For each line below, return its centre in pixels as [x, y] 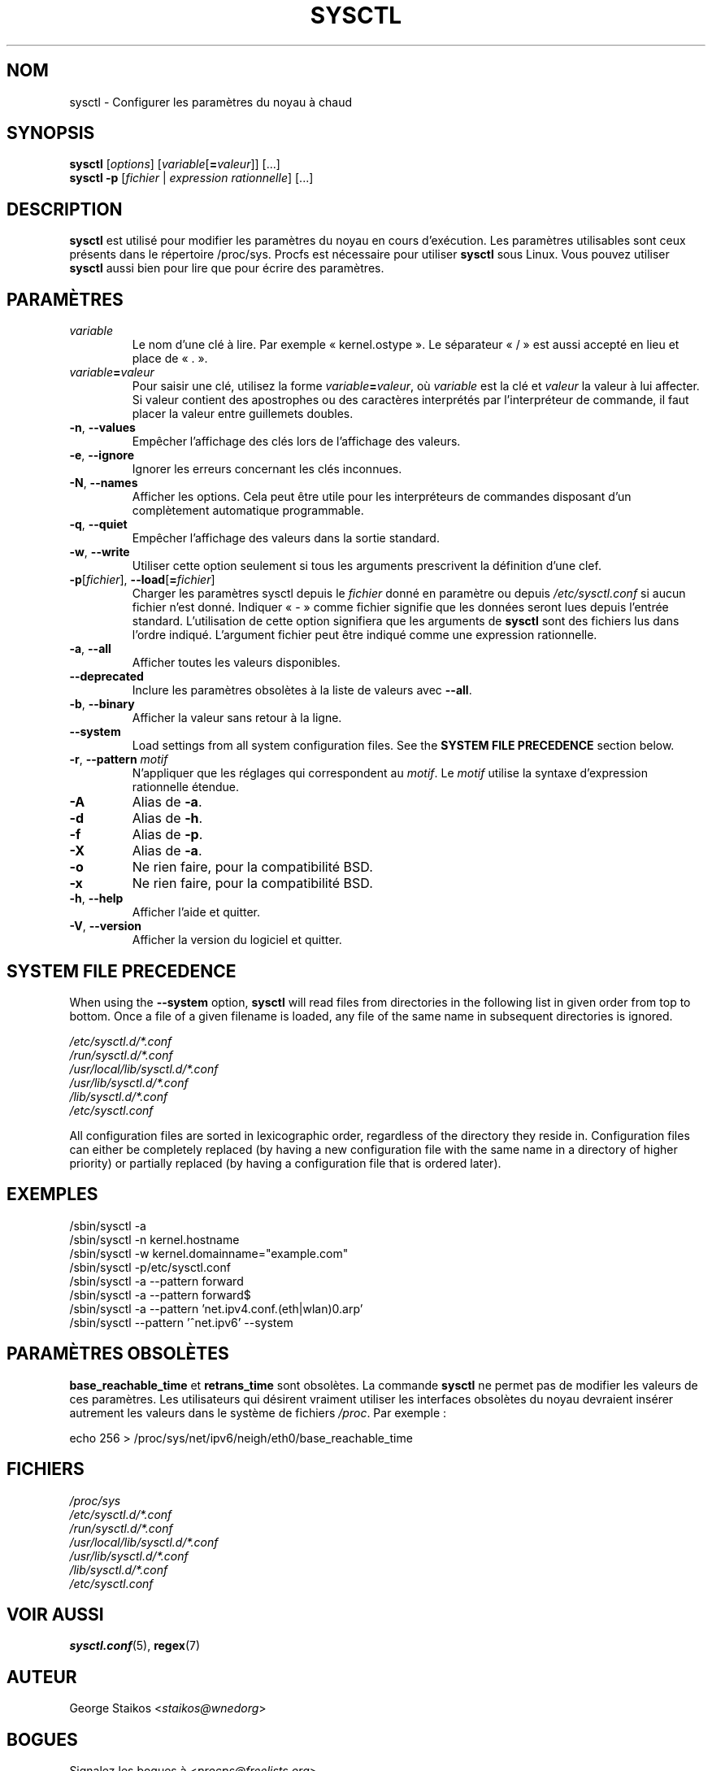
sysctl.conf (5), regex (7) [135, 1646]
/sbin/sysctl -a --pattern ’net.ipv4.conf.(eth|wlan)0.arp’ [216, 1308]
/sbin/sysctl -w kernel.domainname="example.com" [209, 1253]
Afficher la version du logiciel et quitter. [237, 940]
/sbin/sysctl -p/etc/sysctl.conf [150, 1267]
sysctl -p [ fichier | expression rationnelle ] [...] [191, 178]
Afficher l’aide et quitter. [196, 912]
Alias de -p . [167, 835]
